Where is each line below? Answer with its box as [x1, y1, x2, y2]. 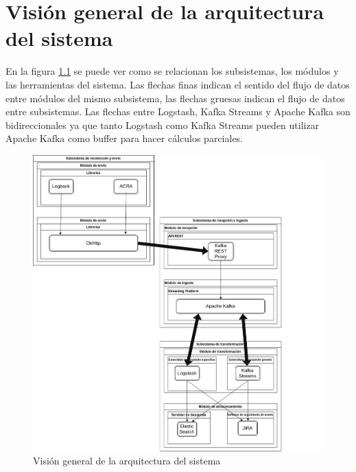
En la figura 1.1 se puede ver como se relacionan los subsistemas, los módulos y [5, 64, 339, 78]
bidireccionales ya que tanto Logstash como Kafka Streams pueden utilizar [5, 117, 320, 132]
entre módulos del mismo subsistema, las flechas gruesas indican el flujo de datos [5, 91, 345, 105]
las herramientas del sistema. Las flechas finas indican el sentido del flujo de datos [5, 77, 350, 91]
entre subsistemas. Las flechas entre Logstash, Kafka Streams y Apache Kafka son [5, 104, 351, 119]
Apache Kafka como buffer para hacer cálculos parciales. [5, 131, 244, 145]
